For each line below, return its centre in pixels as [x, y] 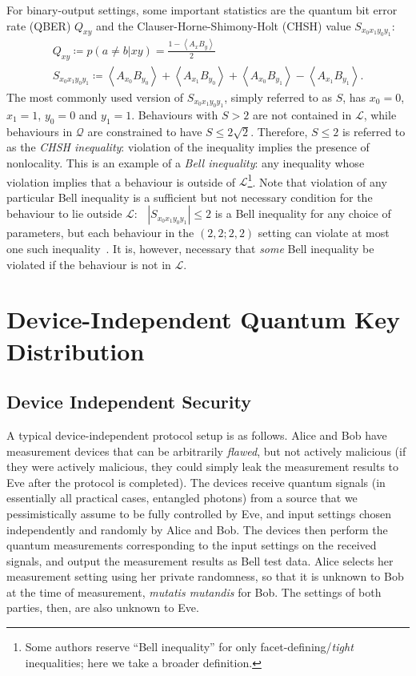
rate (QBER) [39, 25]
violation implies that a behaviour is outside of [121, 181]
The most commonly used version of [95, 97]
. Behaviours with [175, 114]
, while [380, 114]
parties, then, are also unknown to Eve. [103, 608]
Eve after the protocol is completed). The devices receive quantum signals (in [196, 482]
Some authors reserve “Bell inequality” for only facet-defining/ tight [189, 647]
